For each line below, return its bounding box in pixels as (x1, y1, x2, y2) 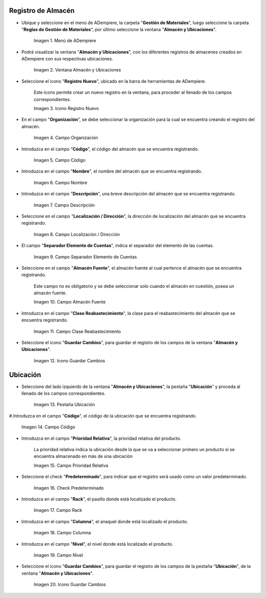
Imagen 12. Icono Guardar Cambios (33, 357, 105, 363)
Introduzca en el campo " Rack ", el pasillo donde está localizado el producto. (21, 496, 177, 502)
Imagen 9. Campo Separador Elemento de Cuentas (33, 254, 137, 260)
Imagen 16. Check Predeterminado (33, 485, 104, 491)
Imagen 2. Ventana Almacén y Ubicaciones (33, 67, 121, 73)
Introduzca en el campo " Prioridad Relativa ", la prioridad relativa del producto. (21, 435, 182, 441)
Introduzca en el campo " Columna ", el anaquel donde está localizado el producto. (21, 518, 188, 525)
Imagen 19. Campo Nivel (33, 552, 83, 558)
